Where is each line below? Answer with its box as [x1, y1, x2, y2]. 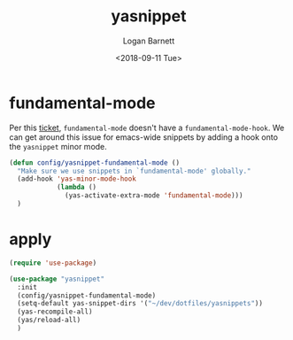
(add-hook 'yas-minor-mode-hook [17, 174, 137, 183]
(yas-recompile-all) [17, 307, 93, 316]
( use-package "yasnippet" [9, 274, 104, 283]
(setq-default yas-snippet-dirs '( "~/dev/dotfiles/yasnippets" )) [17, 299, 264, 308]
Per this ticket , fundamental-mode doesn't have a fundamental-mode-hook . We [9, 122, 285, 133]
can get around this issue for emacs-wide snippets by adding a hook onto [9, 131, 279, 143]
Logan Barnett [122, 35, 175, 46]
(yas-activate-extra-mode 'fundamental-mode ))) [65, 191, 243, 200]
